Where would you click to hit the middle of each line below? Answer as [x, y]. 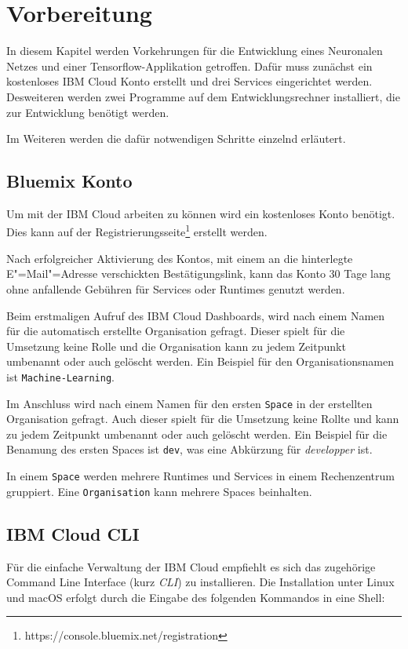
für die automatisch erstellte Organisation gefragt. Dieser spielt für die [176, 331]
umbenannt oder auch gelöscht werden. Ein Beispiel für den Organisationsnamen [200, 361]
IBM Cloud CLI [73, 533]
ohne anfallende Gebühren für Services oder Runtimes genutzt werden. [176, 288]
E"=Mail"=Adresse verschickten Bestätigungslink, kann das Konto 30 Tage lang [199, 273]
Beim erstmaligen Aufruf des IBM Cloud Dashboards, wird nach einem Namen [196, 315]
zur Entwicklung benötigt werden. [88, 112]
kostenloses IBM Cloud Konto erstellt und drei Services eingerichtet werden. [189, 81]
